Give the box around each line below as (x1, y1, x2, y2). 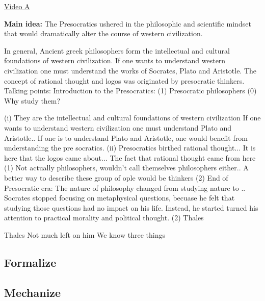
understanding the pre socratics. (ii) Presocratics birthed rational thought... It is (4, 142, 256, 153)
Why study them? (4, 95, 61, 106)
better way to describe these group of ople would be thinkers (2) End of (4, 172, 228, 183)
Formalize (4, 254, 57, 270)
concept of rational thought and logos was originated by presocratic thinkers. (4, 75, 245, 86)
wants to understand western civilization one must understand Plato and (4, 122, 231, 133)
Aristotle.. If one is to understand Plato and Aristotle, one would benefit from (4, 132, 248, 143)
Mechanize (4, 284, 61, 300)
